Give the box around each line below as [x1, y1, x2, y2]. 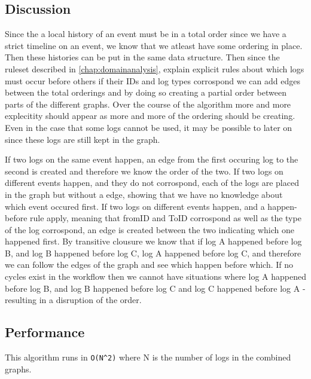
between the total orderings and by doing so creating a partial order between [5, 86, 286, 99]
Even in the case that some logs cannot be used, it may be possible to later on [5, 121, 292, 133]
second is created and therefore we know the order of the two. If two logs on [5, 164, 283, 177]
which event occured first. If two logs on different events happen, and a [5, 200, 265, 212]
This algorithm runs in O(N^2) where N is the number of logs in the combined [5, 351, 291, 363]
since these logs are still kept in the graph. [5, 133, 160, 145]
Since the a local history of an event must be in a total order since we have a [5, 27, 286, 40]
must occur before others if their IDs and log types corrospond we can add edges [5, 74, 300, 87]
